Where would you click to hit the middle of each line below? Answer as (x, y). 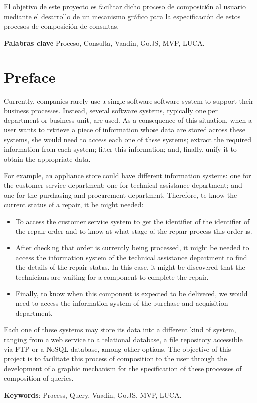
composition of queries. (39, 378)
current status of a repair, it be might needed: (74, 204)
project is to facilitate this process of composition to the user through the (116, 359)
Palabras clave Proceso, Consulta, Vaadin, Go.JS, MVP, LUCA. (104, 42)
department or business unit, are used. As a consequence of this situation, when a (128, 120)
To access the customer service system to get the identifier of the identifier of (132, 221)
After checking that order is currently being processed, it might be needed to (132, 248)
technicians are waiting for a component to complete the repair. (112, 277)
